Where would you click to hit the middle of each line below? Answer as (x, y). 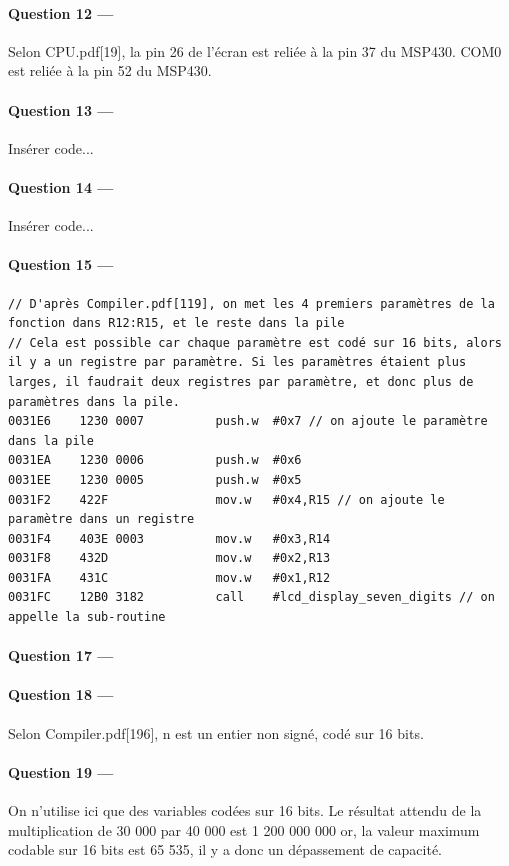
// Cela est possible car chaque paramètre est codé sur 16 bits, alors (255, 342)
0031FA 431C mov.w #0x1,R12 (169, 577)
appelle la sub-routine (87, 617)
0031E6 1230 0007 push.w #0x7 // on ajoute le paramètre (248, 421)
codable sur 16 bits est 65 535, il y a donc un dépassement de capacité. (225, 849)
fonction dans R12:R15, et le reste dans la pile (176, 323)
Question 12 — (61, 12)
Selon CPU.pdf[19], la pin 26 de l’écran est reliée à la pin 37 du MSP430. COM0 (255, 50)
